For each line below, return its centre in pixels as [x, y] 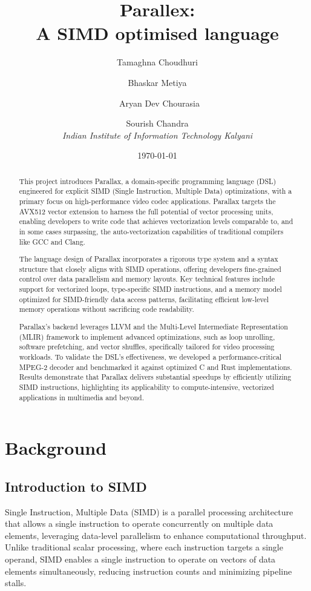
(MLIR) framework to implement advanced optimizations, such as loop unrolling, [147, 336]
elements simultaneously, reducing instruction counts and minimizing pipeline [149, 571]
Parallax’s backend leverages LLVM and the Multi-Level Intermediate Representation [153, 326]
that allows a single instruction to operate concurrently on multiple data [139, 523]
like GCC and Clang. [52, 241]
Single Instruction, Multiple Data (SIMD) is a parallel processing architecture [149, 511]
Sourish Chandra [157, 123]
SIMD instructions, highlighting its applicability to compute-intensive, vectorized [146, 387]
